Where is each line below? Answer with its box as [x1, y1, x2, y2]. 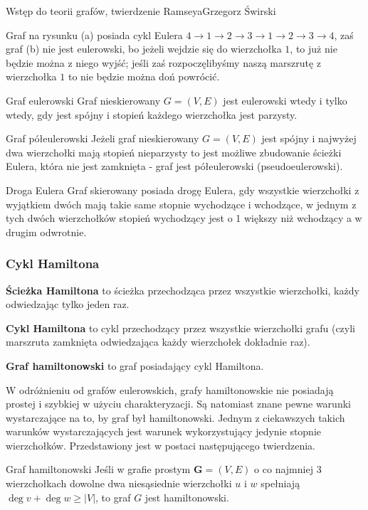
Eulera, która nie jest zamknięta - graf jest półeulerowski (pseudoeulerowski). [6, 159, 343, 174]
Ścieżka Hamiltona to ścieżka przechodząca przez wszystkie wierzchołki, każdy [6, 282, 359, 297]
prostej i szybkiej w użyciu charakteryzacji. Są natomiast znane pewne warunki [6, 396, 351, 411]
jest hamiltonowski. [144, 489, 229, 504]
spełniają [261, 476, 300, 491]
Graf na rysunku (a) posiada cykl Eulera [6, 27, 183, 42]
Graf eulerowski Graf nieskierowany [6, 92, 161, 107]
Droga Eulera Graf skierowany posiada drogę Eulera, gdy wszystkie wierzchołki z [6, 182, 359, 197]
